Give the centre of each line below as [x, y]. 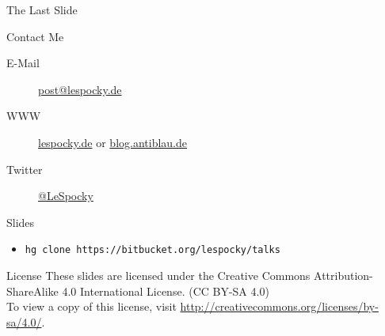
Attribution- [343, 275]
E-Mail [23, 63]
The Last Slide [42, 9]
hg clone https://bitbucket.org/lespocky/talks [152, 250]
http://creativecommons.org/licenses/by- [279, 306]
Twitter [25, 169]
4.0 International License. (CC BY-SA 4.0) [166, 291]
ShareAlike [32, 291]
